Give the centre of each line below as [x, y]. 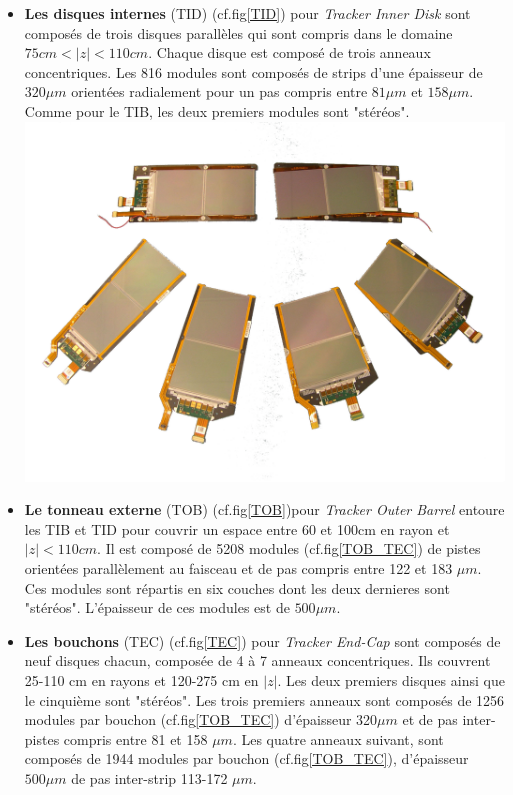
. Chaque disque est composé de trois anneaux [289, 52]
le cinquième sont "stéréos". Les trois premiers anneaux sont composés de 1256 [264, 699]
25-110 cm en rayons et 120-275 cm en [141, 680]
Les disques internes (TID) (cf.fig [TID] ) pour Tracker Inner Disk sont [247, 13]
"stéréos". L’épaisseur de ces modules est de [157, 607]
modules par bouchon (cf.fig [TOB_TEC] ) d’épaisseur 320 [201, 719]
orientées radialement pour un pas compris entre [219, 91]
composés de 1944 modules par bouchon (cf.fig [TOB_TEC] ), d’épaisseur [246, 758]
